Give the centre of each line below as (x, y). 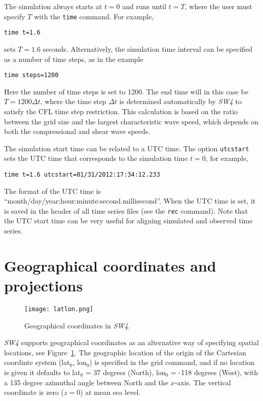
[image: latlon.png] (59, 309)
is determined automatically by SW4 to (180, 101)
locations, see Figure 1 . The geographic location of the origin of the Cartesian (125, 352)
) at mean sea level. (110, 392)
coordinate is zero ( (34, 392)
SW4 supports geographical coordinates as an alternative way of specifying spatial (131, 342)
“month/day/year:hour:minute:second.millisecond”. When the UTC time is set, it (130, 201)
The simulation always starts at (53, 6)
